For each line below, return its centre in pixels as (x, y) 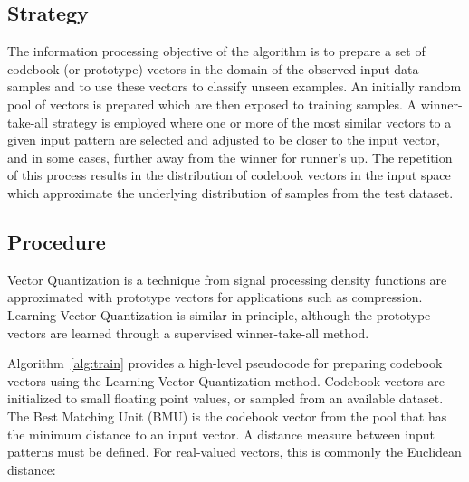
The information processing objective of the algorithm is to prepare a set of (216, 51)
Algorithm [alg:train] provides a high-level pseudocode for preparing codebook (225, 363)
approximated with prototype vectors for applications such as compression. (215, 297)
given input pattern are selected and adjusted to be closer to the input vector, (224, 140)
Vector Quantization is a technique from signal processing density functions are (227, 279)
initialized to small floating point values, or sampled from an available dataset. (225, 398)
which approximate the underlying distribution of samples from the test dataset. (230, 192)
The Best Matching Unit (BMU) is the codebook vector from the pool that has (227, 416)
